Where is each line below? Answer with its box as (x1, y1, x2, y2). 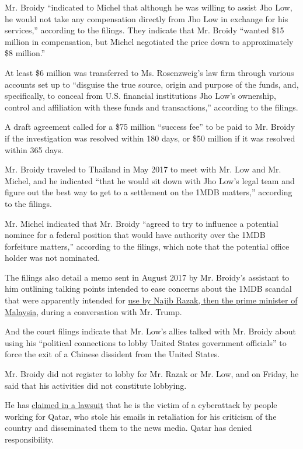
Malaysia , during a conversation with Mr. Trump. (5, 305, 182, 317)
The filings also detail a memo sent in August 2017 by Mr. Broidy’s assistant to (5, 271, 290, 283)
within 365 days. (5, 143, 64, 156)
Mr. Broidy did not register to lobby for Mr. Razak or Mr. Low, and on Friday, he (5, 368, 299, 380)
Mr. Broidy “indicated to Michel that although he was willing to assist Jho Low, (5, 1, 292, 13)
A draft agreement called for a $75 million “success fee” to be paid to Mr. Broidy (5, 120, 295, 133)
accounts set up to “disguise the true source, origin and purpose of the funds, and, (5, 78, 299, 90)
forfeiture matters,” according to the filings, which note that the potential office (5, 240, 290, 252)
